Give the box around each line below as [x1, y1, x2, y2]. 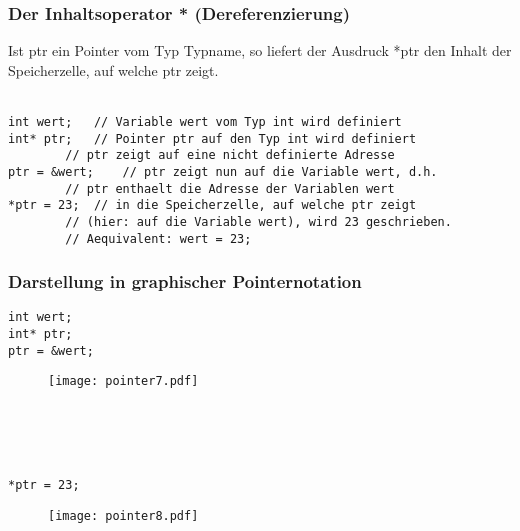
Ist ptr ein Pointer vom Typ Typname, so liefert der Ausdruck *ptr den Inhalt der [8, 40, 512, 61]
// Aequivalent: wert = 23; [65, 231, 252, 246]
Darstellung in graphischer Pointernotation [8, 269, 362, 294]
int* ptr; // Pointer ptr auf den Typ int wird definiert [8, 131, 417, 146]
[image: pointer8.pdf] [48, 508, 199, 523]
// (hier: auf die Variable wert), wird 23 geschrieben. [65, 214, 452, 229]
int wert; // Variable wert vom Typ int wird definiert [8, 115, 402, 129]
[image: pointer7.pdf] [48, 374, 199, 389]
